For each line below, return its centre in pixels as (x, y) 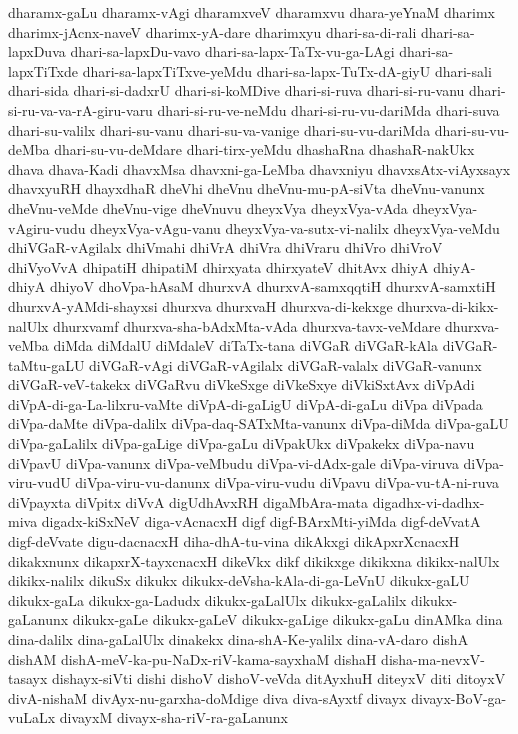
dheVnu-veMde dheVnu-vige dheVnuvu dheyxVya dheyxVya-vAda (208, 207)
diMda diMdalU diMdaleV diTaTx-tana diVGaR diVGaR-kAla (245, 345)
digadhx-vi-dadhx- (428, 501)
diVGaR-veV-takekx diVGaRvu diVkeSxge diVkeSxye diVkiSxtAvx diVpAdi (241, 384)
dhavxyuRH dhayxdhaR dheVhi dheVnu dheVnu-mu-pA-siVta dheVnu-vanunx (246, 188)
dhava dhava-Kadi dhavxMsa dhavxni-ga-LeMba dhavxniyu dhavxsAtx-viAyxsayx (259, 168)
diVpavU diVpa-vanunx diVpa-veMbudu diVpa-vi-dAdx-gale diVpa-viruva (233, 462)
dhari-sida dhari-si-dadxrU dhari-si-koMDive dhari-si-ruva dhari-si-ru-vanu (236, 90)
